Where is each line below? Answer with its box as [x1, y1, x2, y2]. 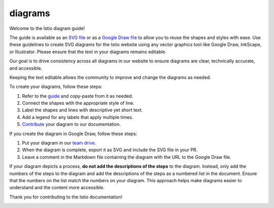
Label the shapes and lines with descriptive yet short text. [22, 107, 143, 113]
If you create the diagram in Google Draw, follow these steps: [9, 131, 138, 137]
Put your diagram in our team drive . [22, 140, 96, 146]
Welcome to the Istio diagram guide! [9, 25, 85, 31]
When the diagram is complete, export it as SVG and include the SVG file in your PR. [22, 147, 198, 153]
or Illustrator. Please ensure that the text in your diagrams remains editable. [9, 49, 167, 55]
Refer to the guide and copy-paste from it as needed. [22, 93, 133, 99]
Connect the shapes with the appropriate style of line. [22, 100, 134, 106]
